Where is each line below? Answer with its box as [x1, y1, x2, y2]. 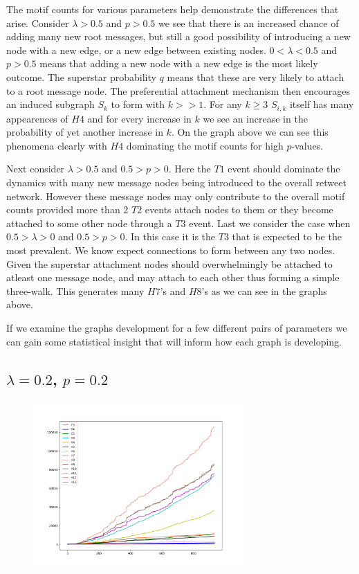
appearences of [6, 111, 68, 125]
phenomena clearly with [6, 138, 107, 152]
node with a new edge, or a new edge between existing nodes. [6, 42, 266, 57]
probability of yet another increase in [6, 125, 163, 139]
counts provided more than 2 [6, 202, 129, 217]
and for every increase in [87, 111, 192, 125]
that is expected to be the [232, 229, 342, 244]
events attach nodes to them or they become [145, 202, 333, 217]
